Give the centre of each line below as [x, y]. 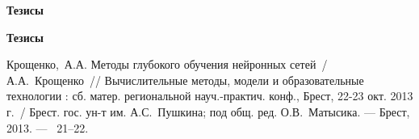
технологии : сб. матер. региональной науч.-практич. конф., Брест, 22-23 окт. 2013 [210, 96]
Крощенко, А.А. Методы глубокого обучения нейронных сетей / [167, 64]
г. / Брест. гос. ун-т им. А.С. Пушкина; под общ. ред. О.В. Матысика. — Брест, [208, 111]
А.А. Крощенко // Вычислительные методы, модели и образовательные [185, 80]
